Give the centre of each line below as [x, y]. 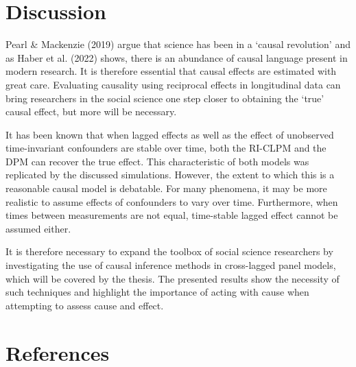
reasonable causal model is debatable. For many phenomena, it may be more [166, 188]
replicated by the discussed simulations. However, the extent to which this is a [170, 175]
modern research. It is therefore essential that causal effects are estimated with [171, 71]
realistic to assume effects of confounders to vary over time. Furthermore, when [172, 201]
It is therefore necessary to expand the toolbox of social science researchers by [169, 251]
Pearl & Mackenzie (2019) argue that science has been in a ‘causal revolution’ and [178, 44]
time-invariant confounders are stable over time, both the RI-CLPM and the [166, 148]
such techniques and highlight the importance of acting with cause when [157, 292]
